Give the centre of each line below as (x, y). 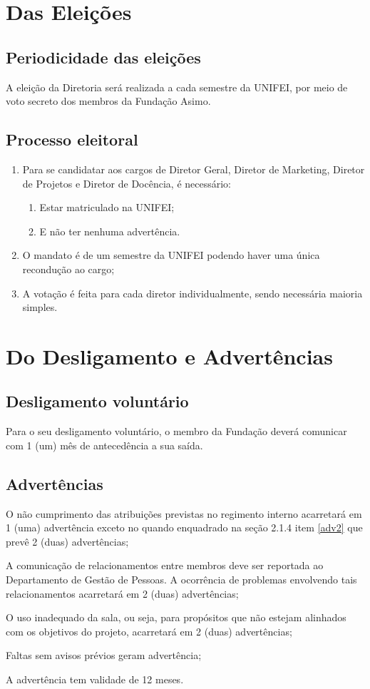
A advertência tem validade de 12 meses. (95, 679)
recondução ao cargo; (68, 269)
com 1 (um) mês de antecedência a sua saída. (104, 445)
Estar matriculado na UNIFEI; (107, 207)
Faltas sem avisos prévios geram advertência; (104, 655)
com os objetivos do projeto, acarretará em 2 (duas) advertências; (149, 631)
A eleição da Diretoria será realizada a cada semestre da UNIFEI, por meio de (177, 87)
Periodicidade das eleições (103, 57)
